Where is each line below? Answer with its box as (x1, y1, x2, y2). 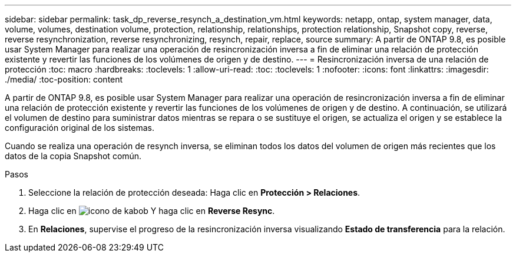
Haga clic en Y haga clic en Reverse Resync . (28, 206, 275, 216)
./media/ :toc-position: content (5, 74, 123, 84)
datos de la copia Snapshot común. (5, 151, 142, 161)
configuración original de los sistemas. (5, 123, 154, 133)
